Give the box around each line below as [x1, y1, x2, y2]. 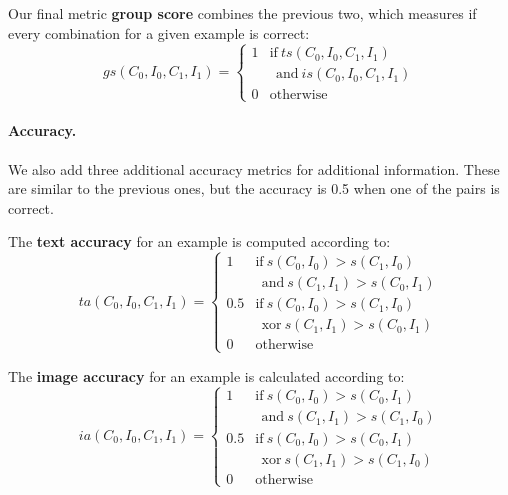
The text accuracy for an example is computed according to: [8, 231, 391, 252]
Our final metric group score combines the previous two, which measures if [8, 3, 477, 23]
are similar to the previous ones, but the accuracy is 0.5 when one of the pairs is [8, 178, 500, 199]
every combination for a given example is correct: [8, 22, 310, 43]
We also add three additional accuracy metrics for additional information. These [8, 158, 500, 179]
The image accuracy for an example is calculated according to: [8, 365, 405, 386]
